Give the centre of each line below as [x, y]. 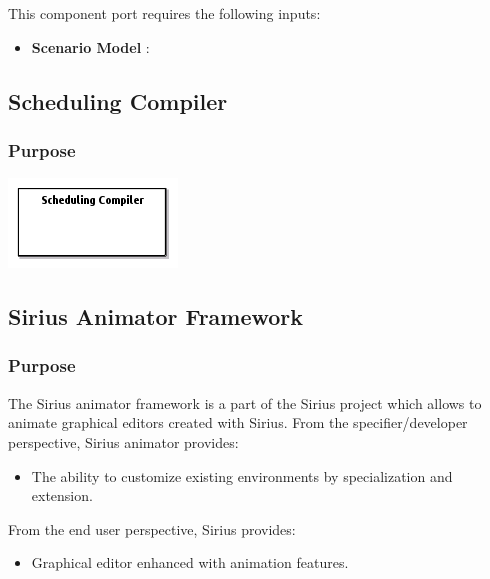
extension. [62, 495]
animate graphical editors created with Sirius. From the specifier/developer [238, 422]
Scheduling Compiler [118, 100]
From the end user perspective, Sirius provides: [152, 528]
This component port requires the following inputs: [164, 13]
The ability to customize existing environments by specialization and [242, 475]
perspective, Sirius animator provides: [123, 441]
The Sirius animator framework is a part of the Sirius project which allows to [245, 402]
